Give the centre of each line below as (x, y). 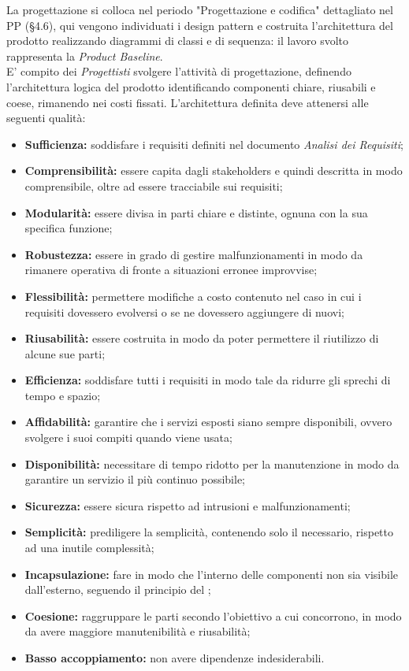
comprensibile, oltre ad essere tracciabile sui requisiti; (154, 185)
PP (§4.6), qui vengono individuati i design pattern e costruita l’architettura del (200, 25)
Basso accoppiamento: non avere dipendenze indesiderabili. (175, 658)
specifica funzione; (69, 228)
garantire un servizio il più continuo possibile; (135, 479)
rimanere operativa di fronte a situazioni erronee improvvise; (171, 270)
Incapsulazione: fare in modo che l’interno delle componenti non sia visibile (212, 574)
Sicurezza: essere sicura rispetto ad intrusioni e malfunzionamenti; (188, 505)
